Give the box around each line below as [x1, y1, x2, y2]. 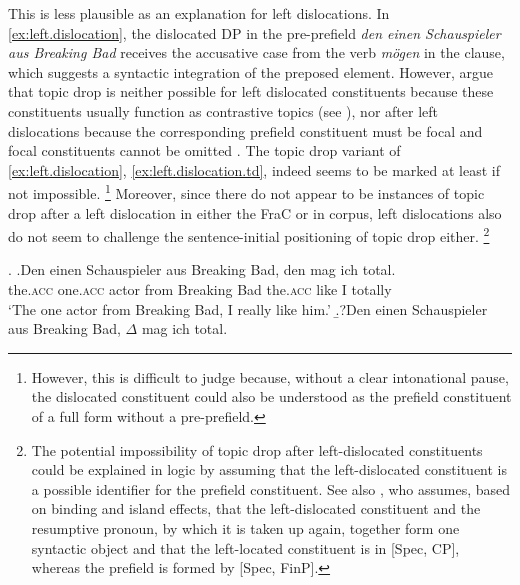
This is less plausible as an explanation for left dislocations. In [8, 3, 390, 23]
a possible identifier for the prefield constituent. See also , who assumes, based [31, 478, 511, 499]
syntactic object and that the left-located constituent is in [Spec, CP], [31, 537, 460, 558]
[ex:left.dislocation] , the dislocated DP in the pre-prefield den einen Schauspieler [8, 22, 501, 43]
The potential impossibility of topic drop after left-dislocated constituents [31, 439, 483, 460]
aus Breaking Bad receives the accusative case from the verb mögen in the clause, [8, 42, 505, 63]
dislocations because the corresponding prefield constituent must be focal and [8, 120, 483, 141]
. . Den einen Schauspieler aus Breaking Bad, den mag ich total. [8, 259, 396, 280]
